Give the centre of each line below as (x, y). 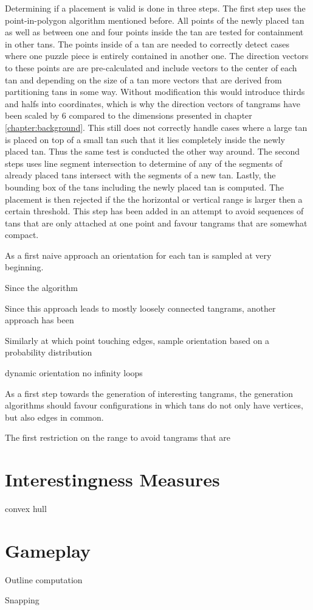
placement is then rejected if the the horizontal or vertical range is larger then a (154, 199)
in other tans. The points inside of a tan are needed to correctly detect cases (147, 44)
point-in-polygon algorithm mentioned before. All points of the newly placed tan (155, 20)
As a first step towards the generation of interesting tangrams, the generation (149, 393)
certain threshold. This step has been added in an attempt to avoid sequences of (154, 211)
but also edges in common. (54, 417)
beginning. (24, 267)
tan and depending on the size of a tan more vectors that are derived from (143, 79)
